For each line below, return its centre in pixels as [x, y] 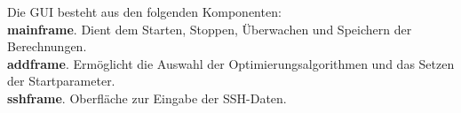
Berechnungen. [47, 46]
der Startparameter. [61, 81]
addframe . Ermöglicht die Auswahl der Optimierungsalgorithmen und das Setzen [231, 63]
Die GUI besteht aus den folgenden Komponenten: [144, 11]
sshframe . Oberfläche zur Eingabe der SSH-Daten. [147, 98]
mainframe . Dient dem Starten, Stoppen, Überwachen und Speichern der [210, 29]
